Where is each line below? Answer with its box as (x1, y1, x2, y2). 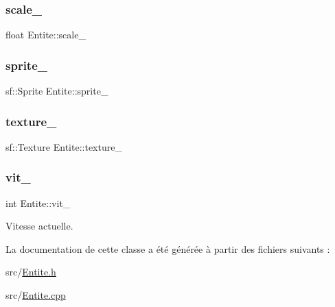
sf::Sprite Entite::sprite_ (5, 84, 108, 98)
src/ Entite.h (5, 265, 56, 279)
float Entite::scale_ (5, 27, 86, 42)
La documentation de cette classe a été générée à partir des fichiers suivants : (5, 241, 330, 256)
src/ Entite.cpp (5, 288, 66, 302)
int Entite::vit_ (5, 195, 71, 210)
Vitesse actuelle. (5, 219, 73, 233)
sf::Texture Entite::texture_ (5, 139, 122, 153)
